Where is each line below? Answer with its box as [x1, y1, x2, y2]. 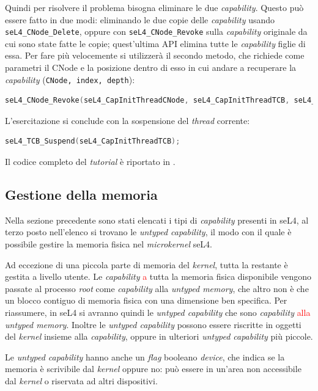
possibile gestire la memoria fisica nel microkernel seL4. [5, 238, 213, 250]
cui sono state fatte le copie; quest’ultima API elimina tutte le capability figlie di [5, 37, 306, 49]
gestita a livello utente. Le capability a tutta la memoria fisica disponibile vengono [5, 270, 312, 283]
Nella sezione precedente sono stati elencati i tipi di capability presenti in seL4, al [5, 213, 309, 226]
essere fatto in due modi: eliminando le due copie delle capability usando [5, 13, 275, 26]
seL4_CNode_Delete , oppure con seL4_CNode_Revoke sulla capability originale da [5, 25, 308, 38]
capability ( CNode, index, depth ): [5, 73, 135, 86]
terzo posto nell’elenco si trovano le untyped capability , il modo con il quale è [5, 225, 292, 238]
